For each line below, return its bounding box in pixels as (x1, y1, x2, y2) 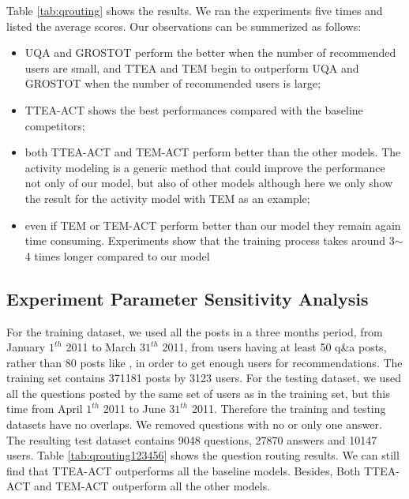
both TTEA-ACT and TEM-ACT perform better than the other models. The (24, 144, 401, 160)
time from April (6, 400, 83, 417)
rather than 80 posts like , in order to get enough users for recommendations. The (6, 354, 403, 370)
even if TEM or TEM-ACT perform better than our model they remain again (24, 216, 401, 233)
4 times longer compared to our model (24, 247, 210, 264)
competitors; (24, 117, 85, 133)
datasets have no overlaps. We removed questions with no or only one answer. (6, 416, 382, 433)
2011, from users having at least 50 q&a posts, (162, 339, 387, 355)
